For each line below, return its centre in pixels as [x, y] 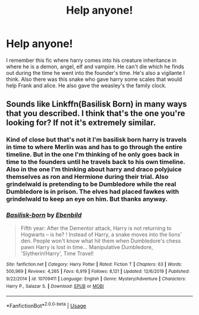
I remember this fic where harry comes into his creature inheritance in [91, 60]
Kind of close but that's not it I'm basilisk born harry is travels [97, 140]
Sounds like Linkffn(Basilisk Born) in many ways [97, 104]
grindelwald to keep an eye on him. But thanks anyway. [87, 199]
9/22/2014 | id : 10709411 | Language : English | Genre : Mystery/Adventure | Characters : [96, 279]
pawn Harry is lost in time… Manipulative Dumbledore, [87, 247]
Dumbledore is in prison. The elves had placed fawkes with [93, 192]
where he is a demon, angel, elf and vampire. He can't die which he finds [95, 67]
